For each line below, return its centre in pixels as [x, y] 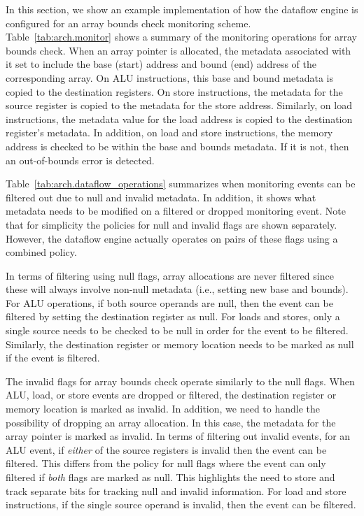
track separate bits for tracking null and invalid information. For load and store [176, 490]
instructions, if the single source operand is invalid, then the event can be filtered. [181, 504]
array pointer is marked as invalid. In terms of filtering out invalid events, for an [178, 436]
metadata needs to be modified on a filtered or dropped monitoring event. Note [176, 211]
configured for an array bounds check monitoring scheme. [128, 23]
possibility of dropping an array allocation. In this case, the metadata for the [171, 422]
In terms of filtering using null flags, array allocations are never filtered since [170, 275]
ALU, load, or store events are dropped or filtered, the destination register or [171, 395]
